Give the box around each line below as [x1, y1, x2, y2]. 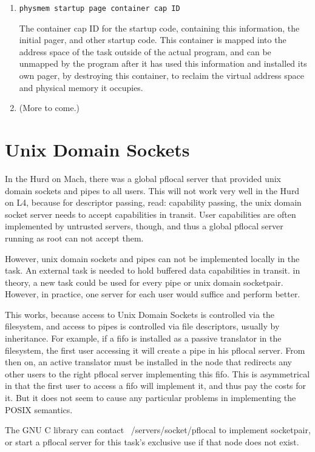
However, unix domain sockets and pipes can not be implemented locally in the [5, 252, 300, 265]
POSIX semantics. [5, 403, 73, 416]
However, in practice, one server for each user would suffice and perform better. [5, 288, 300, 300]
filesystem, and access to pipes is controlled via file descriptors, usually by [5, 320, 280, 332]
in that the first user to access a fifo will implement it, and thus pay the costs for [5, 379, 307, 392]
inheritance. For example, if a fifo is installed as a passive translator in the [5, 332, 282, 345]
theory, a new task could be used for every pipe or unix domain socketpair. [5, 275, 283, 288]
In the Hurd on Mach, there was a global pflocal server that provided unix [5, 172, 281, 184]
